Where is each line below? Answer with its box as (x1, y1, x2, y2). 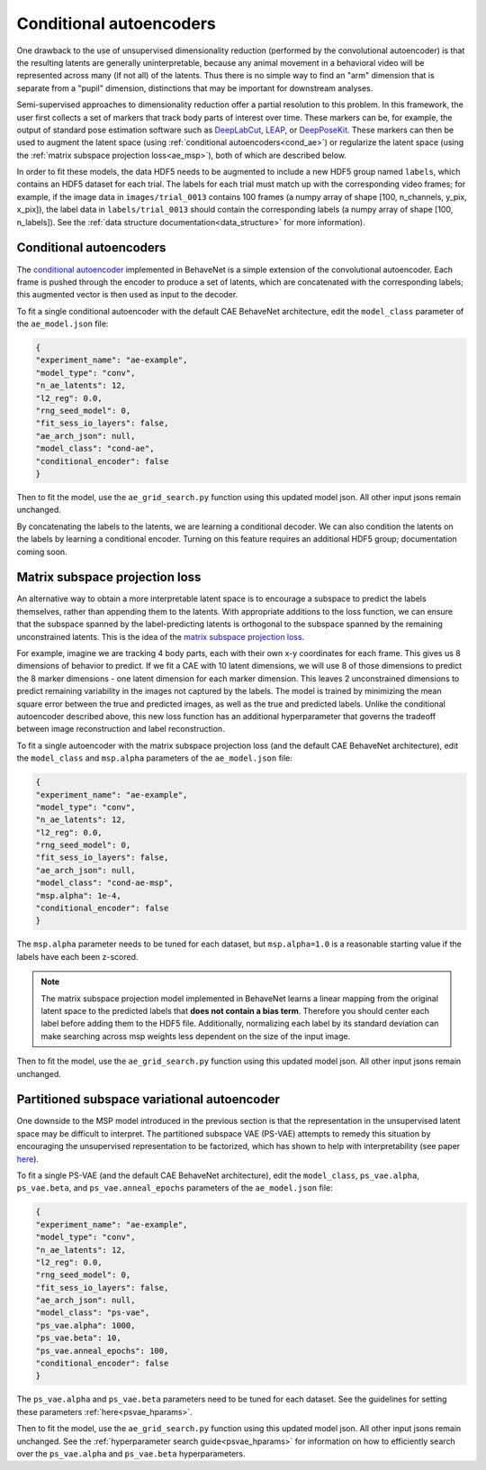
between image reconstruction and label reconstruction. (16, 724, 225, 735)
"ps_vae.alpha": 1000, (35, 1320, 136, 1330)
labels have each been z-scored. (16, 951, 139, 962)
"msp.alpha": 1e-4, (35, 890, 121, 900)
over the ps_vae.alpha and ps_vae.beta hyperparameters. (16, 1447, 247, 1459)
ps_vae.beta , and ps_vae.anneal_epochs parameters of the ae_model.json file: (16, 1182, 333, 1193)
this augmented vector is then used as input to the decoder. (16, 289, 238, 300)
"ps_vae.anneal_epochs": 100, (35, 1346, 169, 1356)
